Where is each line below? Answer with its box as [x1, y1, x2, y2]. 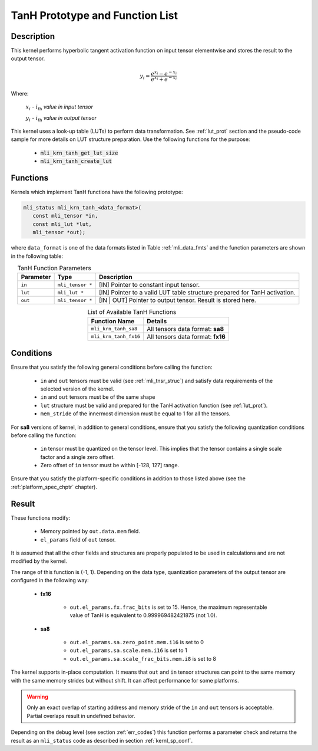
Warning [26, 693, 48, 700]
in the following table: [11, 252, 63, 260]
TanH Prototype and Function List [11, 9, 178, 22]
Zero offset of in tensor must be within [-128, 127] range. [40, 462, 180, 469]
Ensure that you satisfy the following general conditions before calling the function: [11, 363, 213, 371]
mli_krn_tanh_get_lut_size [40, 149, 118, 156]
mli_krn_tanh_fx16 [91, 333, 141, 340]
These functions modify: [11, 514, 71, 522]
